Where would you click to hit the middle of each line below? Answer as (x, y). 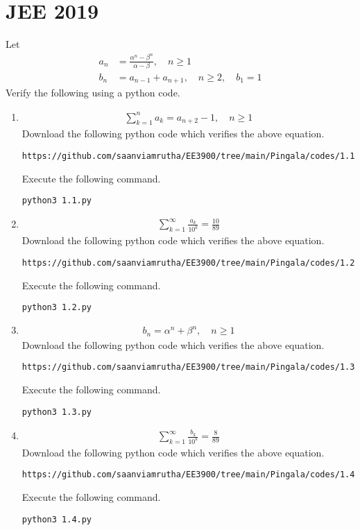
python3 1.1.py (57, 201)
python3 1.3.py (57, 412)
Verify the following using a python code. (93, 93)
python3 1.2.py (57, 308)
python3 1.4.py (57, 519)
